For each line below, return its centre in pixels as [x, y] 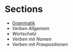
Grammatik [24, 23]
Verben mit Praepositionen [40, 44]
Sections [24, 9]
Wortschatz [24, 33]
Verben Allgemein [31, 28]
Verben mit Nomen [32, 39]
